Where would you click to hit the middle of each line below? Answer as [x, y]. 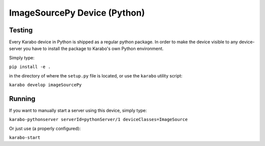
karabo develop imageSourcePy [45, 85]
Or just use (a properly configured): [45, 128]
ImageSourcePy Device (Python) [77, 13]
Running [22, 99]
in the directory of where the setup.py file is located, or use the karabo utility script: [96, 75]
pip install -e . [30, 67]
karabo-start [25, 138]
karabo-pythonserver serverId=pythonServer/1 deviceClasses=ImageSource [98, 120]
